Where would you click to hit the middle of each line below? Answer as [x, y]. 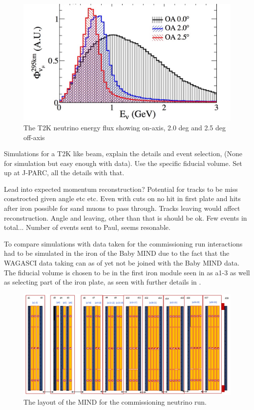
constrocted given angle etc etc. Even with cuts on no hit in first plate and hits [122, 198]
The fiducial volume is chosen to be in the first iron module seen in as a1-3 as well [127, 272]
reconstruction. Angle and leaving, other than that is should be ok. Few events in [126, 217]
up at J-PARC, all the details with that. [64, 173]
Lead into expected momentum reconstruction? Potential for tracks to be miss [121, 189]
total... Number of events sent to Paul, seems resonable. [87, 227]
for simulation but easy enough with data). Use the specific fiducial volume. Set [123, 163]
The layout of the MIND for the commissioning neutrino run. [115, 401]
